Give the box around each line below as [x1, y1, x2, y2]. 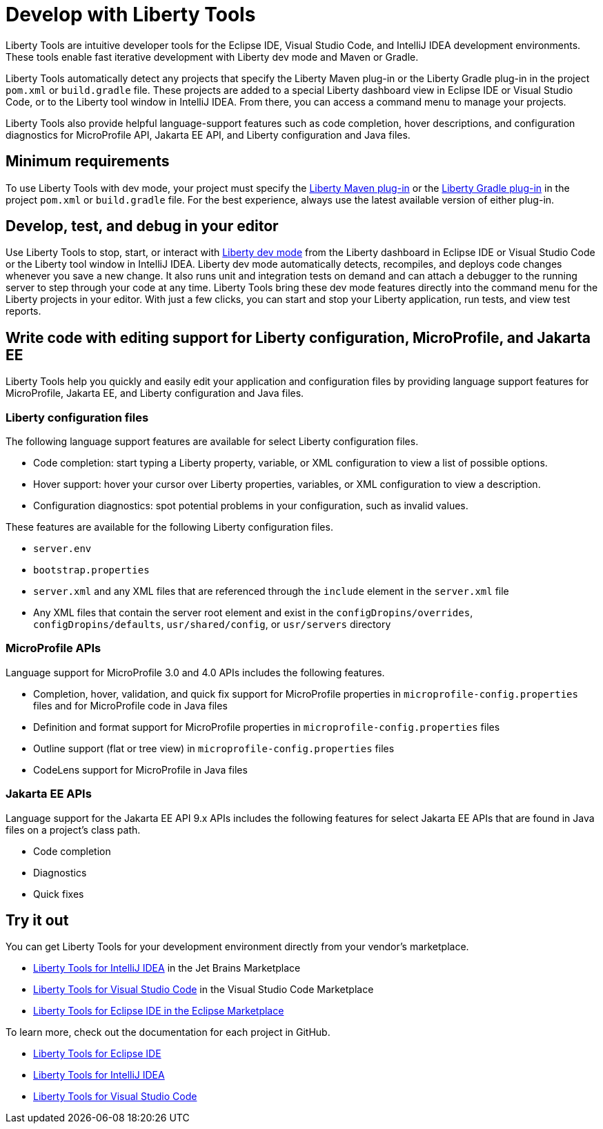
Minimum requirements [6, 153, 170, 170]
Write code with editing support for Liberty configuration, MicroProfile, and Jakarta [6, 328, 591, 346]
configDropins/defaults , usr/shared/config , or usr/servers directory [33, 618, 391, 631]
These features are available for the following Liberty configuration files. [6, 521, 333, 533]
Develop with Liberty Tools [6, 3, 256, 26]
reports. [6, 305, 41, 317]
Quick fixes [33, 887, 84, 900]
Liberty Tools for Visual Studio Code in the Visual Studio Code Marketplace [33, 983, 374, 996]
